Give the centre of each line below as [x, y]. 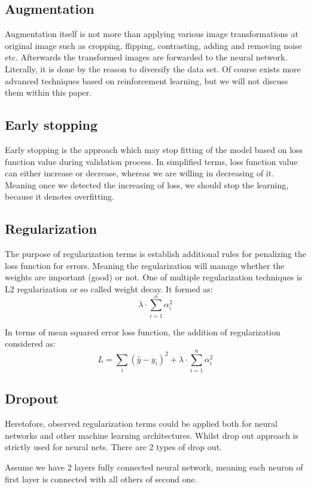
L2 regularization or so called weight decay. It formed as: [109, 288]
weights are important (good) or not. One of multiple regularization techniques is [154, 277]
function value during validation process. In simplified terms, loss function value [151, 161]
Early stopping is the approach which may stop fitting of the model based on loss [154, 149]
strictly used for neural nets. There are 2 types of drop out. [113, 447]
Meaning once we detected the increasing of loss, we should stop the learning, [147, 184]
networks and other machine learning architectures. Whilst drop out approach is [152, 435]
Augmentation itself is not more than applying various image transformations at [152, 34]
